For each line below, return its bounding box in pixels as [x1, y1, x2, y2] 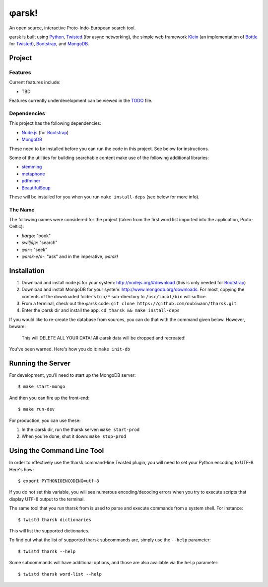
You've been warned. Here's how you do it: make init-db [9, 346, 131, 352]
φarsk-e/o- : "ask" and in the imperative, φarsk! [21, 253, 119, 259]
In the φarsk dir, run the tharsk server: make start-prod [21, 426, 140, 432]
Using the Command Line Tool [9, 446, 104, 455]
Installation [9, 266, 45, 275]
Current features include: [9, 80, 61, 85]
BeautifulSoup [21, 184, 51, 191]
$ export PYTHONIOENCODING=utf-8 [18, 478, 99, 484]
